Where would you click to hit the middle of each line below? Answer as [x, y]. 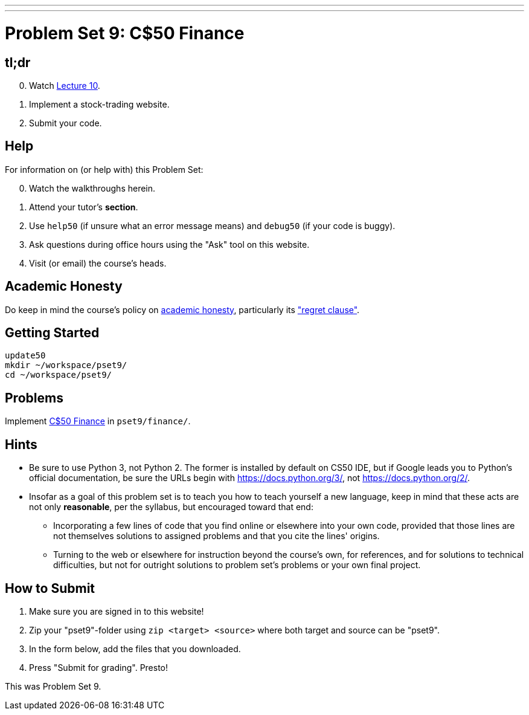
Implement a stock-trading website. [99, 104]
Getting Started [52, 333]
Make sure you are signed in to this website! [117, 611]
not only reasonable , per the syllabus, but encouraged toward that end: [171, 507]
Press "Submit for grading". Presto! [99, 667]
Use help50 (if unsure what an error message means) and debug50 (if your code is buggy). [212, 225]
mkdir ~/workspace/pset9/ [66, 365]
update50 [25, 356]
